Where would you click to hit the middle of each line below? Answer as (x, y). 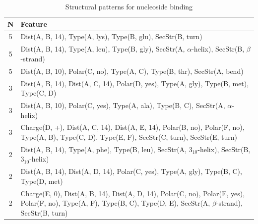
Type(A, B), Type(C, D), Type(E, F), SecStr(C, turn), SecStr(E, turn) (129, 137)
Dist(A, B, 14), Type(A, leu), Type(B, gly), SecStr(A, (103, 49)
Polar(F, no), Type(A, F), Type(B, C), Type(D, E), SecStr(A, (115, 203)
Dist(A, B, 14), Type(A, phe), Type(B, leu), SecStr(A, (103, 149)
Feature (34, 24)
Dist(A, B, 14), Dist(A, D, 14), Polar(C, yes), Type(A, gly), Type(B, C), (131, 171)
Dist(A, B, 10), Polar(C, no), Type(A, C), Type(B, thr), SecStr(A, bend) (132, 71)
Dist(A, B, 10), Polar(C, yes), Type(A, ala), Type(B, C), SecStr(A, (123, 105)
